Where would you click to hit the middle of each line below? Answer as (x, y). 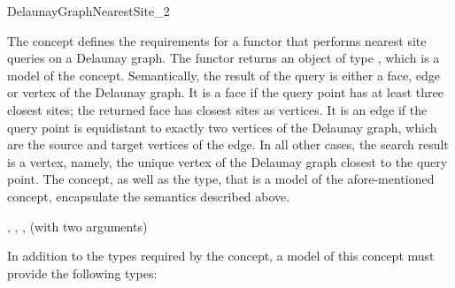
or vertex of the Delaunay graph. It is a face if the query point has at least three (225, 92)
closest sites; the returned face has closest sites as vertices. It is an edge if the (217, 109)
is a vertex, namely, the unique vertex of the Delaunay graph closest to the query (227, 161)
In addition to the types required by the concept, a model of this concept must (221, 256)
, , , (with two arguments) (77, 226)
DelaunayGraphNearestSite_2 (89, 11)
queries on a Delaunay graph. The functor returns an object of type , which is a (224, 58)
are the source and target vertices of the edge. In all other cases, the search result (228, 144)
